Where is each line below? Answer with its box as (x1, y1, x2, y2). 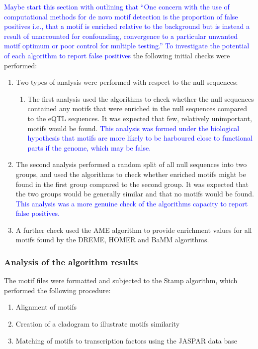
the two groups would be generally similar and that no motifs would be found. (15, 188, 254, 199)
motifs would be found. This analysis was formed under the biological (27, 123, 240, 133)
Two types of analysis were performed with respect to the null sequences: (15, 77, 238, 87)
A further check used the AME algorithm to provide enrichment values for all (15, 224, 252, 235)
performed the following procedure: (4, 285, 111, 295)
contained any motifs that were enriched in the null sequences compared (27, 103, 247, 114)
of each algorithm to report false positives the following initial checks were (4, 50, 230, 60)
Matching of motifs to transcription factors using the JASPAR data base (15, 335, 238, 346)
